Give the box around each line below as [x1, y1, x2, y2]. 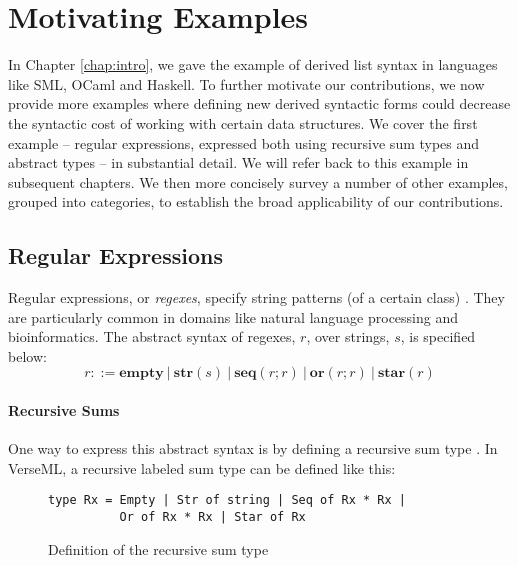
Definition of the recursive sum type [48, 538, 269, 559]
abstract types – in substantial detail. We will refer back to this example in [8, 152, 469, 173]
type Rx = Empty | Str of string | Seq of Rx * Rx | [48, 493, 406, 508]
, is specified [400, 326, 476, 347]
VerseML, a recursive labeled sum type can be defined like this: [8, 457, 396, 478]
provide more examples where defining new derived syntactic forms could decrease [8, 93, 511, 114]
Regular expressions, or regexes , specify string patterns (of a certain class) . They [8, 287, 505, 308]
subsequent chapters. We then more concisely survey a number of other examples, [8, 171, 508, 192]
